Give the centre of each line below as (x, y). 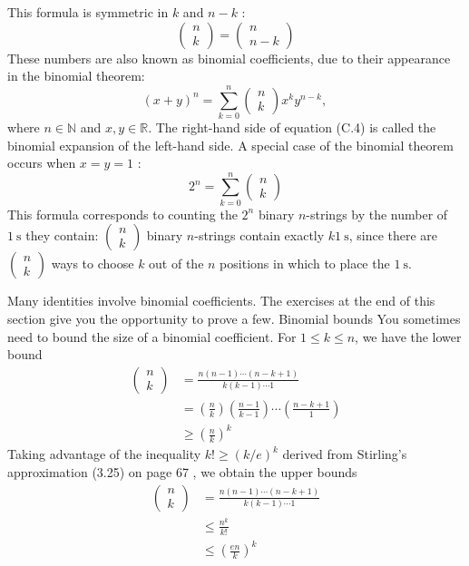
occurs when (42, 163)
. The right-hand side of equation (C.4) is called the (292, 127)
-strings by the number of (377, 214)
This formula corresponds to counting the (122, 214)
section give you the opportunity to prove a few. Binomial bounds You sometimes (234, 318)
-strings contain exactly (259, 235)
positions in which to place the (305, 263)
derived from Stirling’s (345, 454)
